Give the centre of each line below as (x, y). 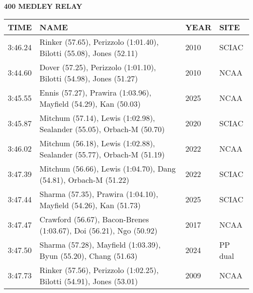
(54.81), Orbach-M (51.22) (84, 179)
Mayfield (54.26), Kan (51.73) (90, 205)
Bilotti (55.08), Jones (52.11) (89, 53)
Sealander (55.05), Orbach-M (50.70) (102, 129)
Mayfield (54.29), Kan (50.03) (90, 103)
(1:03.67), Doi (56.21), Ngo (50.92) (99, 230)
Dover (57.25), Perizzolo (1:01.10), (98, 67)
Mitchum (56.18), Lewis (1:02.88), (97, 143)
